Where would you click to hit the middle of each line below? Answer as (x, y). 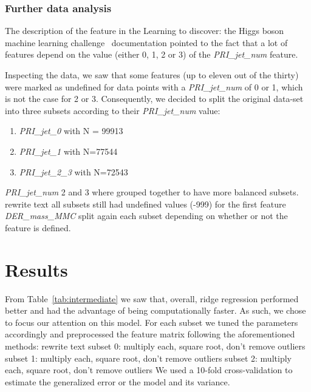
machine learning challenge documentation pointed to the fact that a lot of (146, 42)
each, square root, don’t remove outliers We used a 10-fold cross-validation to (149, 370)
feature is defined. (38, 227)
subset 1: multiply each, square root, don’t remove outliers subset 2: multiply (148, 358)
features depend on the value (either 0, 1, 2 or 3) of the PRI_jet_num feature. (152, 54)
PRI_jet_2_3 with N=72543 (73, 171)
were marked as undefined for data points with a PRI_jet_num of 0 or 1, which (154, 86)
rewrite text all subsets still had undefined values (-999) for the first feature (145, 204)
